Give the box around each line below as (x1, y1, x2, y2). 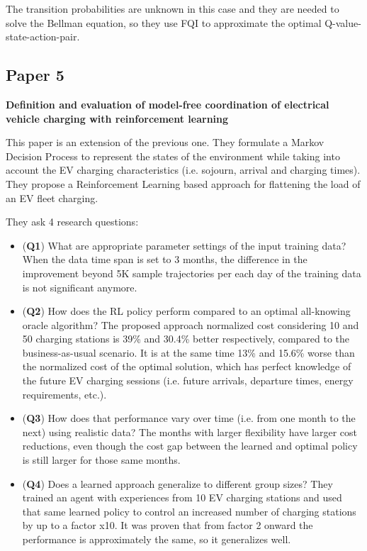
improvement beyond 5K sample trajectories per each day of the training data (22, 265, 361, 280)
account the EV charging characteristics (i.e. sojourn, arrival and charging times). (6, 162, 361, 177)
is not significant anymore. (22, 279, 137, 294)
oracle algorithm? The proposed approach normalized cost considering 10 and (22, 317, 359, 332)
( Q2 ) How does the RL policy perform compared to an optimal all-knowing (22, 304, 351, 318)
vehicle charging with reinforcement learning (6, 111, 229, 126)
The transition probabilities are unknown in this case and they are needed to (6, 1, 339, 16)
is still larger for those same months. (22, 452, 181, 467)
